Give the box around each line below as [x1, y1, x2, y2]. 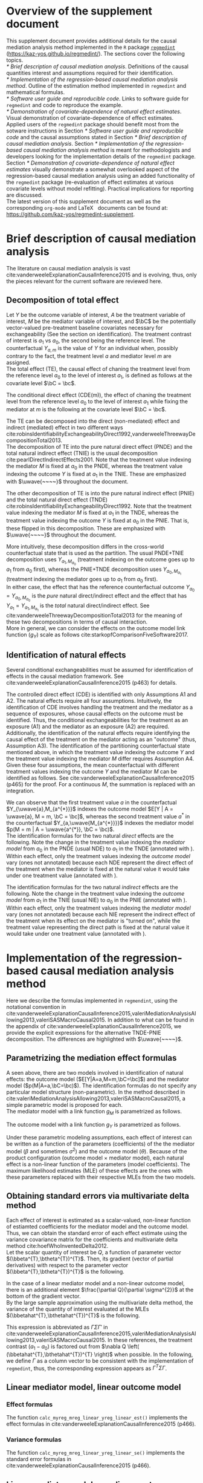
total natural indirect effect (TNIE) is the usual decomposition [6, 449, 158, 457]
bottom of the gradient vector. [6, 1292, 81, 1300]
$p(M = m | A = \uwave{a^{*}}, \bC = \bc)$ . [6, 826, 115, 833]
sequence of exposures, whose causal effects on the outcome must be [6, 709, 183, 717]
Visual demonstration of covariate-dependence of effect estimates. [6, 114, 174, 122]
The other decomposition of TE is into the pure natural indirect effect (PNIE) [6, 490, 195, 497]
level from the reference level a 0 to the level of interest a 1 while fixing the [6, 398, 188, 406]
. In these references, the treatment [105, 1336, 193, 1343]
